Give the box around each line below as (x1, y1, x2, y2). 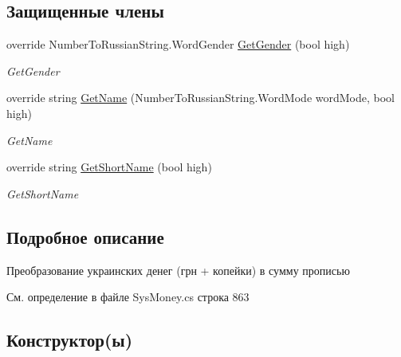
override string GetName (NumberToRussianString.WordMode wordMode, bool (6, 89, 395, 106)
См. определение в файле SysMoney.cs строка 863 (6, 288, 250, 305)
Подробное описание (6, 224, 164, 249)
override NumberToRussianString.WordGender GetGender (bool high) (6, 36, 350, 53)
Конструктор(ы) (6, 328, 133, 352)
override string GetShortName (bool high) (6, 159, 212, 175)
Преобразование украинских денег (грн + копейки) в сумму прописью (6, 261, 350, 278)
